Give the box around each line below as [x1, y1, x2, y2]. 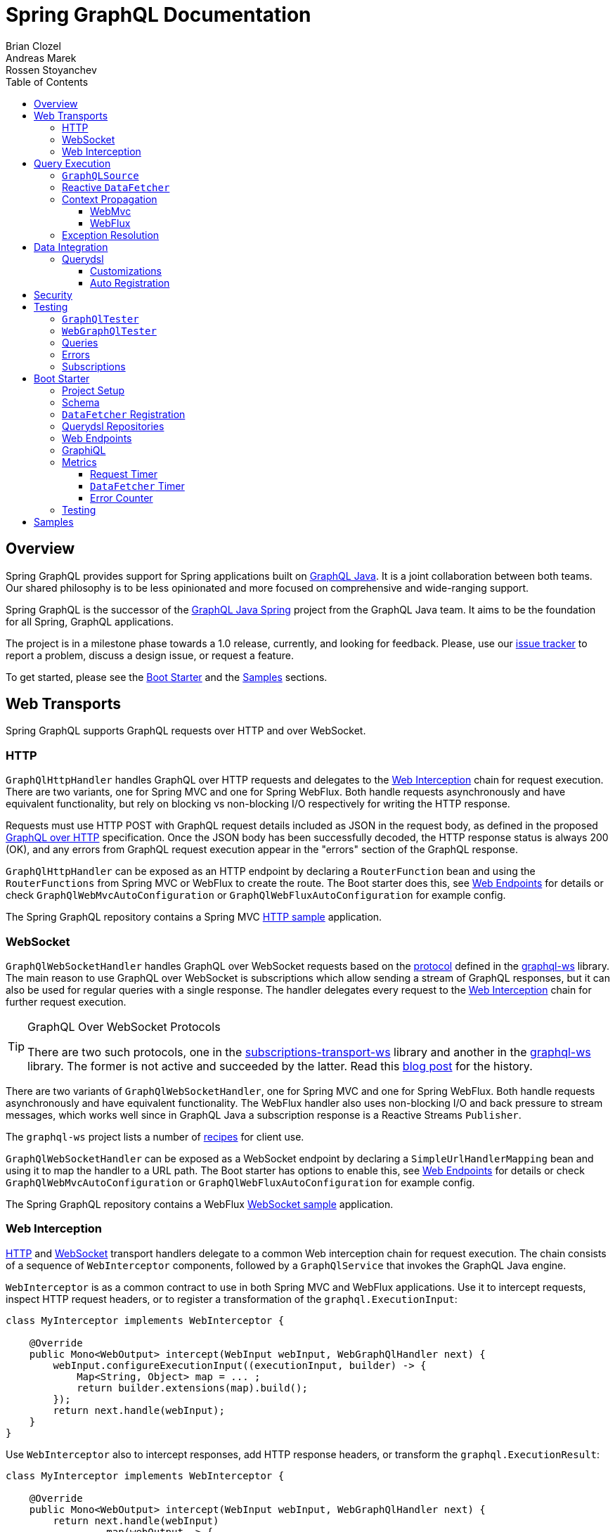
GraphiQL [62, 443, 106, 456]
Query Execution [34, 157, 111, 169]
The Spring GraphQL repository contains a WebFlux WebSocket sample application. [6, 1197, 394, 1210]
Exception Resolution [62, 228, 160, 241]
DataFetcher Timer [90, 479, 185, 492]
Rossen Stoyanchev [6, 63, 97, 76]
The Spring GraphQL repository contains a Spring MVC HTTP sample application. [6, 911, 382, 923]
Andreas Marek [6, 51, 77, 64]
